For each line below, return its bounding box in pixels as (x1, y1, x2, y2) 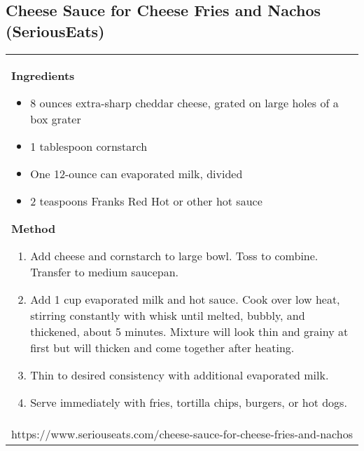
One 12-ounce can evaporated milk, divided (30, 165, 243, 182)
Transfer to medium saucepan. (30, 263, 179, 280)
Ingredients (11, 67, 75, 83)
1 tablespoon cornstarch (30, 137, 148, 154)
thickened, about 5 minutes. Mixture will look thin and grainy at (30, 323, 349, 339)
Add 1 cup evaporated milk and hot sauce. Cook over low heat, (30, 290, 340, 307)
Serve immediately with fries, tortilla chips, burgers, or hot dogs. (30, 393, 347, 410)
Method (11, 220, 56, 236)
